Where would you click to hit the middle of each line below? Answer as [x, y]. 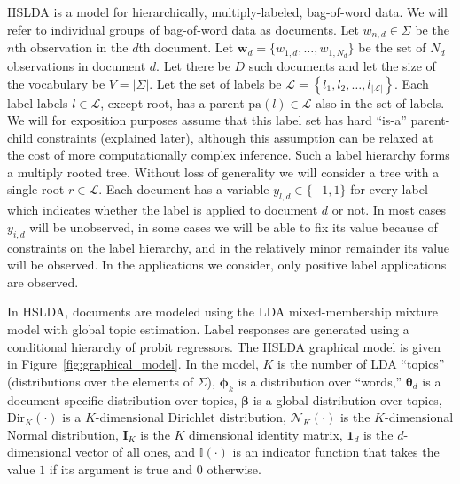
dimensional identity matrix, [266, 434]
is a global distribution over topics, [347, 399]
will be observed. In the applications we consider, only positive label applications [227, 265]
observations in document [77, 65]
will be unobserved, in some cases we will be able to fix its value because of [234, 226]
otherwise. [234, 468]
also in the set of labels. [380, 102]
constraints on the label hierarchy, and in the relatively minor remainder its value [229, 247]
